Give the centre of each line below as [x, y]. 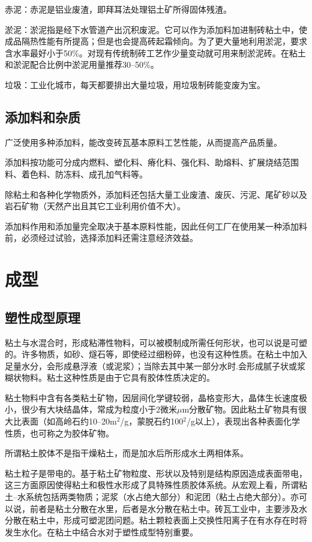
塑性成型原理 [43, 317]
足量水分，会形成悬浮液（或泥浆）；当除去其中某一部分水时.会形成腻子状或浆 [155, 365]
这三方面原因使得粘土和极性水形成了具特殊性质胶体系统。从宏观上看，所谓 [152, 485]
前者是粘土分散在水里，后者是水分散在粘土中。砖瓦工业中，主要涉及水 [168, 508]
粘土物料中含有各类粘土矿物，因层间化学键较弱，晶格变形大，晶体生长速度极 [156, 397]
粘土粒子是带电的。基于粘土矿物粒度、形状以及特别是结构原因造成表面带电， [156, 473]
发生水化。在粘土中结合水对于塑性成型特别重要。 [101, 532]
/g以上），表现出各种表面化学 [244, 421]
